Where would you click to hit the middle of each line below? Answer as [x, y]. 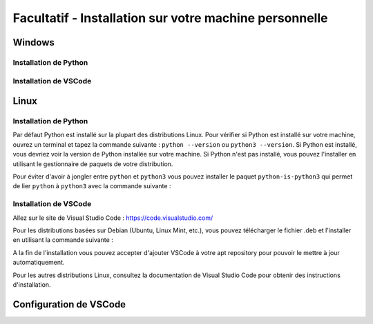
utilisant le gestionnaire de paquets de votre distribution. [93, 164]
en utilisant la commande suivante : [63, 240]
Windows [34, 42]
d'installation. [32, 284]
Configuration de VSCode [69, 304]
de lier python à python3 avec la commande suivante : [92, 186]
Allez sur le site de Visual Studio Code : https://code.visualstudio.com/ [113, 218]
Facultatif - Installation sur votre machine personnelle [170, 18]
